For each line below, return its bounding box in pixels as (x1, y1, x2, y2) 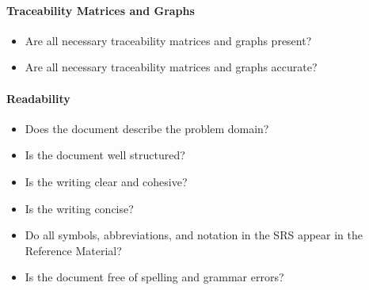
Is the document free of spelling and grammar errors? (25, 269, 284, 285)
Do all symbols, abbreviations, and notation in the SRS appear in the (25, 227, 363, 243)
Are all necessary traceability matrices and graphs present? (25, 32, 312, 48)
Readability (6, 90, 70, 106)
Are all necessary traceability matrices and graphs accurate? (25, 59, 318, 75)
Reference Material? (25, 242, 122, 258)
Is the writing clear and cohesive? (25, 173, 188, 189)
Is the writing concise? (25, 200, 134, 216)
